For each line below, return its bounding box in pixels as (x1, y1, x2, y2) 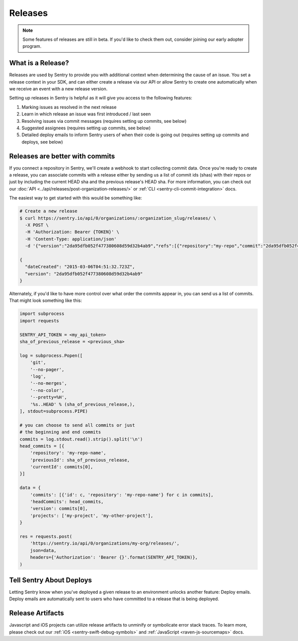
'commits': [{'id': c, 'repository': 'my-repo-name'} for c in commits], (30, 492, 214, 497)
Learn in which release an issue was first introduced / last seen (21, 111, 151, 117)
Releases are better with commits (9, 152, 115, 160)
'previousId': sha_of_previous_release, (30, 457, 130, 462)
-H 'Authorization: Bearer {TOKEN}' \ (25, 229, 119, 235)
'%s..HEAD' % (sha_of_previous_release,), (30, 401, 135, 407)
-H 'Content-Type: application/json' (25, 236, 117, 242)
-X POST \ (25, 222, 49, 228)
